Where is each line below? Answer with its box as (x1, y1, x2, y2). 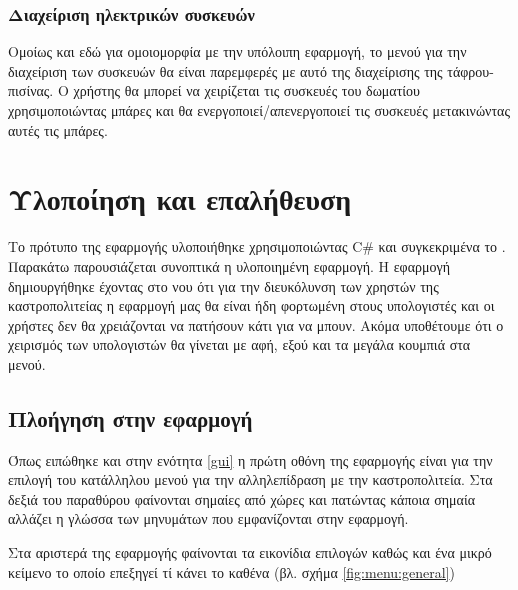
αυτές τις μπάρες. (8, 119, 108, 140)
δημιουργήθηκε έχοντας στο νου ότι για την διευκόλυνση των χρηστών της (8, 275, 439, 296)
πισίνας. (8, 80, 54, 101)
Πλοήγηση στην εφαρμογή (8, 402, 253, 433)
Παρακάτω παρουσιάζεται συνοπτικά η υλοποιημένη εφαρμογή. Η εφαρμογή (8, 255, 451, 276)
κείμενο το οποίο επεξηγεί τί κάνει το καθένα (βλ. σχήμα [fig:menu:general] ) (8, 561, 455, 582)
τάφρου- (447, 60, 494, 81)
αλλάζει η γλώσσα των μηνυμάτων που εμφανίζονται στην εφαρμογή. (8, 508, 409, 529)
